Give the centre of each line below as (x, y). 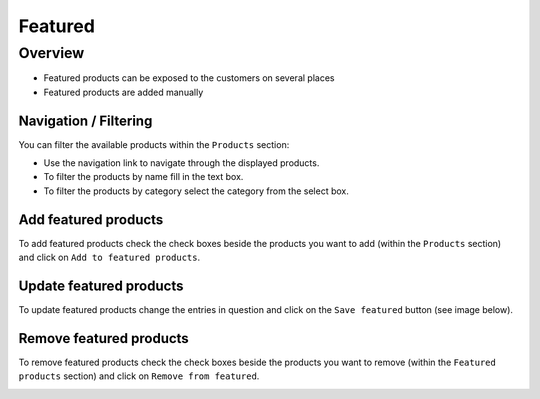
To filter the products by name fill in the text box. (143, 177)
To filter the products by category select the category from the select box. (196, 191)
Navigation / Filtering (85, 120)
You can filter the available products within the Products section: (154, 144)
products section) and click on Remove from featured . (139, 376)
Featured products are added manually (123, 92)
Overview (51, 53)
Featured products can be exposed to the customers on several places (189, 78)
